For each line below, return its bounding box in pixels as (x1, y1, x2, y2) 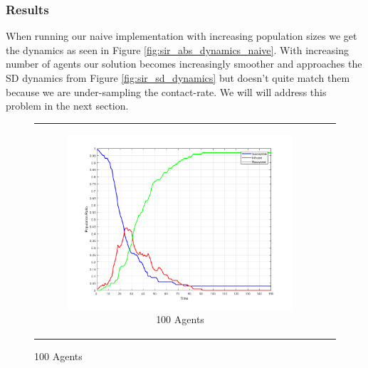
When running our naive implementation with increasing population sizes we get (6, 28, 357, 43)
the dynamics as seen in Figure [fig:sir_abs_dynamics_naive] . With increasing (6, 42, 349, 57)
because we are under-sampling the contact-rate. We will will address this (6, 84, 327, 99)
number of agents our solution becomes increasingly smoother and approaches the (6, 56, 362, 71)
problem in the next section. (6, 98, 129, 113)
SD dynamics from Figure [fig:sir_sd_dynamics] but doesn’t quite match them (6, 70, 350, 85)
